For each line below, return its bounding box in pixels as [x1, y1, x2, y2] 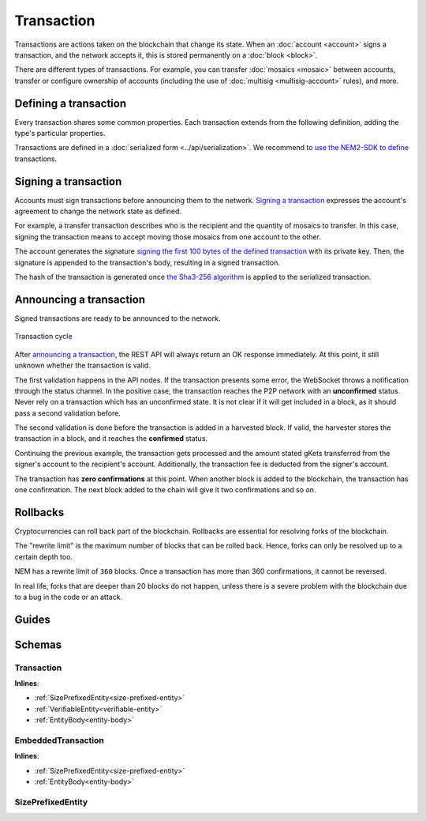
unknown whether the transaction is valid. [14, 360, 151, 371]
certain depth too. [14, 552, 73, 561]
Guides [14, 612, 51, 626]
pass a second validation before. [14, 408, 121, 418]
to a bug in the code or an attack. [14, 592, 122, 601]
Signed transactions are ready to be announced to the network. [14, 313, 221, 323]
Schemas [14, 638, 62, 651]
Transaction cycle [14, 332, 73, 341]
